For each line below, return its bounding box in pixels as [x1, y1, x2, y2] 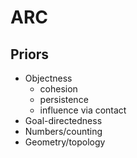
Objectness [24, 72, 73, 84]
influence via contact [39, 104, 127, 116]
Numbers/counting [24, 126, 103, 137]
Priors [10, 46, 50, 63]
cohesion [39, 83, 78, 95]
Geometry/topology [24, 136, 106, 148]
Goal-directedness [24, 115, 103, 126]
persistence [39, 94, 89, 105]
